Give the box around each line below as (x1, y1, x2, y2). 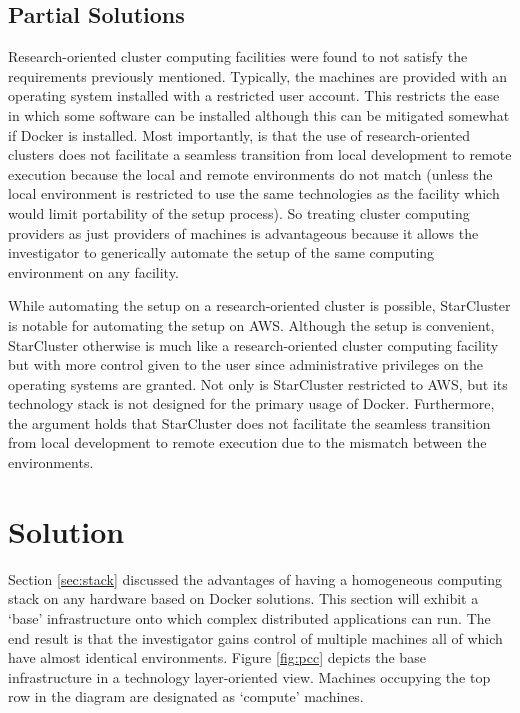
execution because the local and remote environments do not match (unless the (8, 163, 493, 184)
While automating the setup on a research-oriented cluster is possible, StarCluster (8, 295, 511, 316)
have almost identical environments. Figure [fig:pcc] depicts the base (8, 647, 426, 668)
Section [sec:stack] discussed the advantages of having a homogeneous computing (8, 568, 503, 589)
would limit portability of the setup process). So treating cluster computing (8, 202, 470, 223)
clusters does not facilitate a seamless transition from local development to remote (8, 144, 512, 165)
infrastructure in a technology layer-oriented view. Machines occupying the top (8, 666, 491, 687)
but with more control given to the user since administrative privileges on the (8, 354, 483, 375)
